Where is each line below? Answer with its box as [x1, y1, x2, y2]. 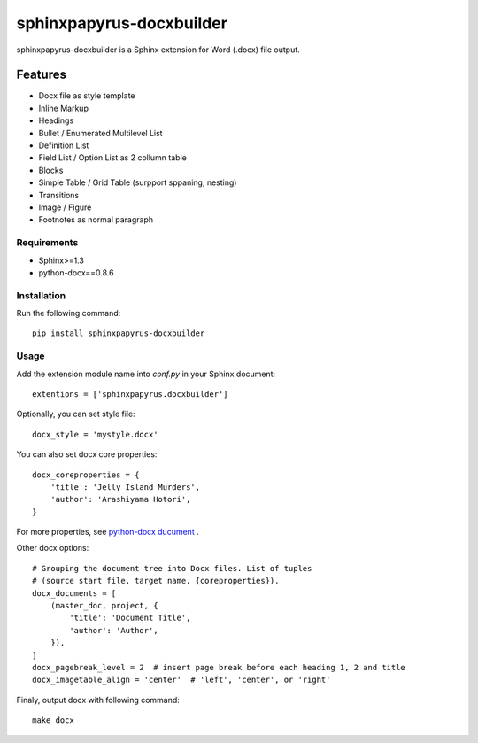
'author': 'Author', [69, 625, 158, 635]
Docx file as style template [38, 90, 135, 101]
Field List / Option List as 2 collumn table [38, 152, 188, 163]
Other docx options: [16, 543, 89, 553]
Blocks [38, 165, 64, 175]
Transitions [38, 190, 80, 200]
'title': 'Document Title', [69, 613, 191, 623]
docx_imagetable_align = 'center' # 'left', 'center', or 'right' [32, 675, 331, 685]
